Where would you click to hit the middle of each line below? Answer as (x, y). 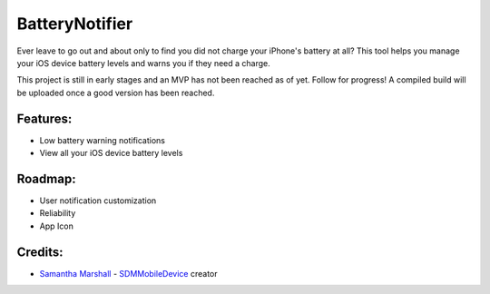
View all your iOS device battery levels (111, 153)
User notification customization (98, 201)
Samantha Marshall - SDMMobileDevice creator (128, 273)
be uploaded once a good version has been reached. (116, 93)
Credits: (40, 252)
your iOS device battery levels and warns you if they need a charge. (144, 63)
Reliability (58, 213)
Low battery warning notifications (102, 140)
